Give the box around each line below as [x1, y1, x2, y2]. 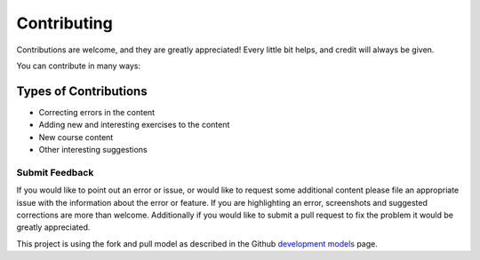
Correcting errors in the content [38, 106, 156, 117]
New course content [38, 131, 114, 142]
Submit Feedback [16, 166, 94, 178]
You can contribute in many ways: [16, 60, 141, 71]
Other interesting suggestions [38, 145, 148, 155]
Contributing [16, 13, 113, 33]
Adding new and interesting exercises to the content [38, 120, 230, 130]
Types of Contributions [16, 83, 148, 98]
